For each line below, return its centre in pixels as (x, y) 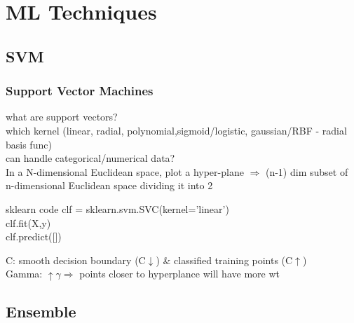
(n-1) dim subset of (307, 171)
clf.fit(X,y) (28, 222)
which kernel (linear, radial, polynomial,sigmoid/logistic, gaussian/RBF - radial (176, 130)
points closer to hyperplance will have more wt (179, 274)
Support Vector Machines (80, 91)
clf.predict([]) (34, 236)
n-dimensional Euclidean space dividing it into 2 (109, 185)
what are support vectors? (62, 117)
